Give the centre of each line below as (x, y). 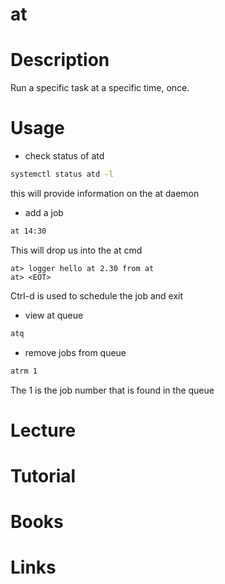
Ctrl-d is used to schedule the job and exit (96, 295)
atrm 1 (24, 371)
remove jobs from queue (75, 352)
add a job (44, 212)
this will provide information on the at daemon (105, 193)
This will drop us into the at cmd (76, 250)
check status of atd (64, 156)
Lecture (43, 430)
